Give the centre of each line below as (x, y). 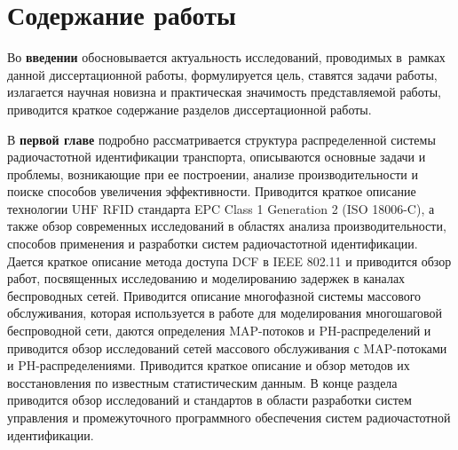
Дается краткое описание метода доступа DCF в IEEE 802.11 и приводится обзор (229, 261)
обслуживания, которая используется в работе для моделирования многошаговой (225, 313)
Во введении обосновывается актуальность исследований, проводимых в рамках (226, 57)
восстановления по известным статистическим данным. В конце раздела (202, 382)
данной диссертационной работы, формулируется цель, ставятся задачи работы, (222, 74)
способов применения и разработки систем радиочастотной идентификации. (213, 244)
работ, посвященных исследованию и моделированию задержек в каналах (206, 278)
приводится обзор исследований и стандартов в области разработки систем (209, 400)
